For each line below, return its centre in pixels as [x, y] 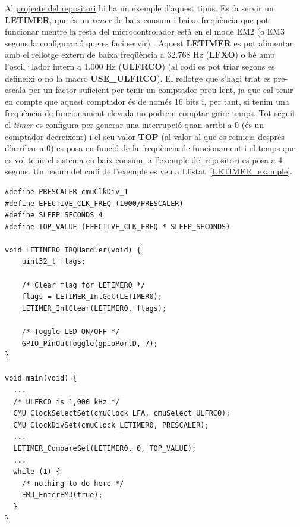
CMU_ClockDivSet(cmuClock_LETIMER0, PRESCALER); [111, 425]
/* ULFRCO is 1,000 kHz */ [67, 402]
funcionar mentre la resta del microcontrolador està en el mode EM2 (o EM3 [145, 31]
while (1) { [37, 472]
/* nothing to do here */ [73, 483]
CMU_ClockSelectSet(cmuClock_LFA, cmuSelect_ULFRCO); [122, 414]
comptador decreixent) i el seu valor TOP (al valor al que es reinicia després [145, 136]
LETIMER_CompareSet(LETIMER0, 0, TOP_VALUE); [105, 448]
